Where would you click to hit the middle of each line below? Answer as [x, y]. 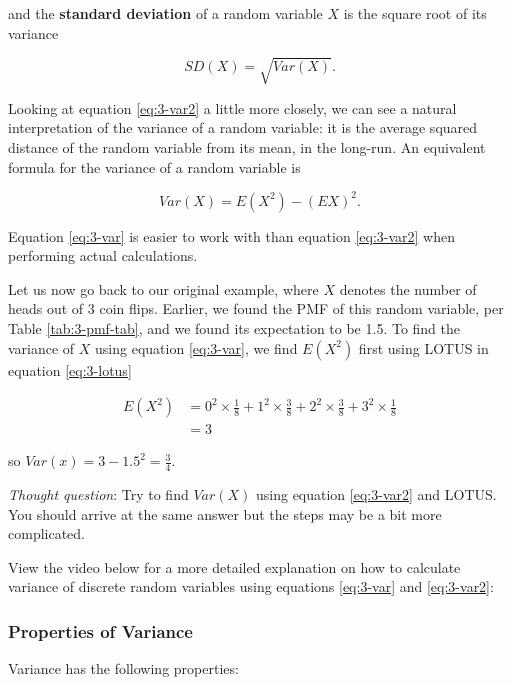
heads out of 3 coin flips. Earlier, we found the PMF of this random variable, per [256, 308]
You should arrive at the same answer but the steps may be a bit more [225, 513]
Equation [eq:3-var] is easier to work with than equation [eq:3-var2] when [231, 235]
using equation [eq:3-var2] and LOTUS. [376, 494]
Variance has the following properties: [123, 668]
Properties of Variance [100, 630]
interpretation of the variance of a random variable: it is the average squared [243, 127]
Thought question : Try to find [98, 494]
